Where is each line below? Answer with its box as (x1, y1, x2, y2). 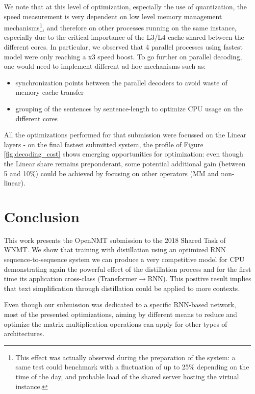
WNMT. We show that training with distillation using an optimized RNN (4, 244, 226, 255)
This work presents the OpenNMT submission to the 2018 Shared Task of (4, 235, 226, 245)
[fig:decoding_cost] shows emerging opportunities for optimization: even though (4, 149, 243, 159)
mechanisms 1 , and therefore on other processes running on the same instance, (4, 21, 237, 32)
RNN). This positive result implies (148, 273, 251, 284)
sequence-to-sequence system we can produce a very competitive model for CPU (4, 254, 245, 264)
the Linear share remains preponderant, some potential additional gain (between (4, 158, 246, 168)
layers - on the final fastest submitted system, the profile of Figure (4, 139, 204, 149)
